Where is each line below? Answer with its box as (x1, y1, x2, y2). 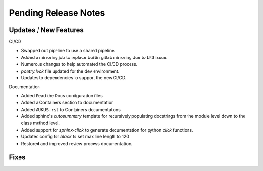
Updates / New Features (9, 26, 84, 34)
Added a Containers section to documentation (21, 100, 114, 106)
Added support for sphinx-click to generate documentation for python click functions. (21, 127, 193, 133)
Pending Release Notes (9, 7, 105, 18)
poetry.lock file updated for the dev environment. (21, 68, 120, 74)
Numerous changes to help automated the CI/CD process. (21, 61, 138, 67)
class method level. (21, 120, 60, 126)
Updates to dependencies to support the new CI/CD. (21, 75, 127, 81)
